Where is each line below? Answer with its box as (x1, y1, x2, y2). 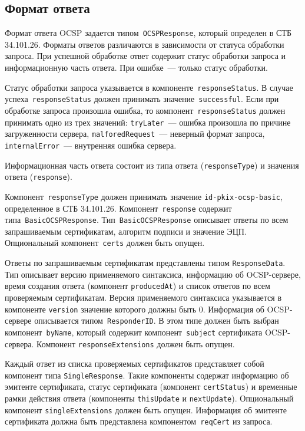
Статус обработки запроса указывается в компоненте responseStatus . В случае (5, 81, 293, 93)
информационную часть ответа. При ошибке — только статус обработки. (5, 61, 268, 74)
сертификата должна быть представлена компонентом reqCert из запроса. (5, 415, 273, 427)
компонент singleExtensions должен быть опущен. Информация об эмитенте (5, 403, 287, 416)
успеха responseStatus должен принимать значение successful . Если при (5, 93, 279, 105)
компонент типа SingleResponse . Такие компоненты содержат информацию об (5, 369, 289, 381)
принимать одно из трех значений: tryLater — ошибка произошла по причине (5, 116, 291, 128)
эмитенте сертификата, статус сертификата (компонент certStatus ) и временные (5, 380, 297, 393)
